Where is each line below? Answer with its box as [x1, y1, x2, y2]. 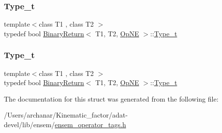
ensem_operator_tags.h [55, 119, 126, 129]
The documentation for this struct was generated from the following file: [4, 93, 219, 103]
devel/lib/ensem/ [4, 119, 55, 129]
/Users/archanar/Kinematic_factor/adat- [4, 110, 128, 120]
